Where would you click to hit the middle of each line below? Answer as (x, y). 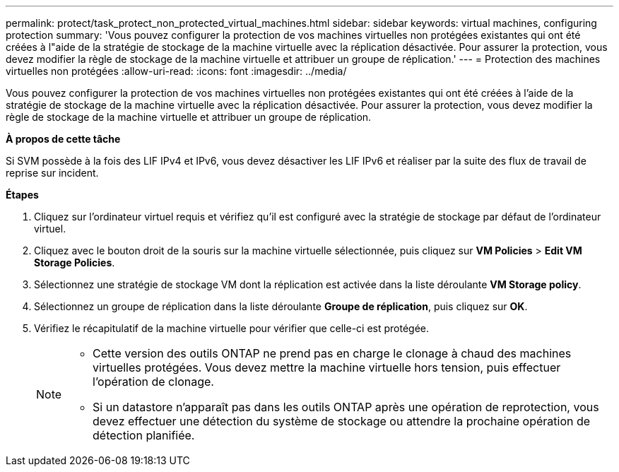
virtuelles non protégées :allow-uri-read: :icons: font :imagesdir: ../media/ (176, 71)
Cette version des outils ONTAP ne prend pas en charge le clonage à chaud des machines (332, 353)
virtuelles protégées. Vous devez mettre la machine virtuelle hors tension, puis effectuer (327, 367)
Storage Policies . (75, 262)
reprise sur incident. (52, 173)
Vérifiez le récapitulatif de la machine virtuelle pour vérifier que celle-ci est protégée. (232, 328)
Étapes (22, 195)
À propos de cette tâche (63, 139)
